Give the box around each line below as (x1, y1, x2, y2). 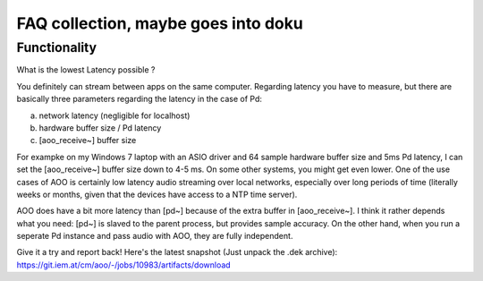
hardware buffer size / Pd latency (38, 122, 162, 133)
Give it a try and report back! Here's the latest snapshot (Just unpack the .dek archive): (16, 247, 338, 258)
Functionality (16, 39, 97, 55)
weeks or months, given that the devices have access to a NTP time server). (16, 189, 298, 200)
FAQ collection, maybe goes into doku (16, 13, 303, 33)
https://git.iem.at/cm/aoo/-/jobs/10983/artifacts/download (16, 260, 232, 270)
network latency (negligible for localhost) (38, 110, 191, 121)
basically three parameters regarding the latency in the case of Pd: (16, 94, 263, 105)
